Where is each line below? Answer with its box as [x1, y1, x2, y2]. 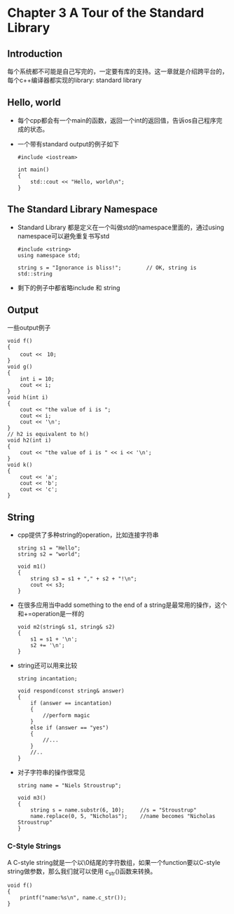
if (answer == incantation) [30, 700, 112, 707]
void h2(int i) [7, 437, 52, 444]
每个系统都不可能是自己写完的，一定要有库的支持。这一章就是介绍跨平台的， [7, 67, 228, 75]
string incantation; [17, 675, 78, 683]
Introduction [7, 48, 63, 60]
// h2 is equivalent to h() [7, 431, 90, 438]
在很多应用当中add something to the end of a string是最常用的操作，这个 [17, 601, 228, 609]
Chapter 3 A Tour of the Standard [7, 5, 205, 21]
